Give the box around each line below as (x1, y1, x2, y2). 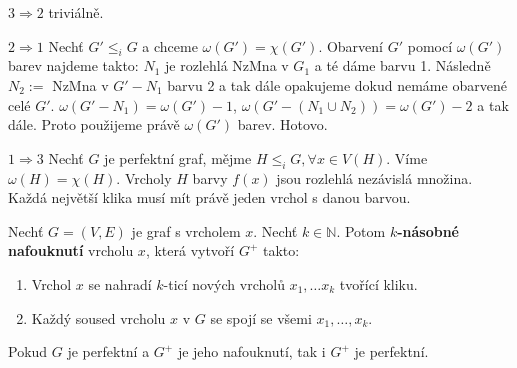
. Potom (336, 220, 386, 241)
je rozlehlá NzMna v (164, 55, 289, 76)
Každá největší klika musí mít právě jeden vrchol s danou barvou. (8, 187, 411, 208)
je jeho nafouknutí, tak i (177, 341, 326, 362)
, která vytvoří (145, 240, 235, 261)
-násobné (397, 220, 459, 241)
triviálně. (48, 2, 104, 22)
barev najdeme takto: (8, 55, 139, 76)
